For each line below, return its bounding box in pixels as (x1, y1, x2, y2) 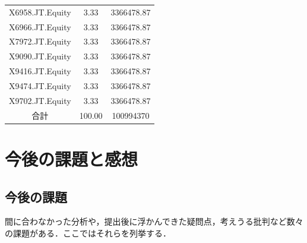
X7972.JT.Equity (9, 35, 71, 48)
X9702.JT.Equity (9, 94, 71, 106)
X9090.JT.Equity (9, 50, 71, 62)
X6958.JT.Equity (9, 5, 71, 18)
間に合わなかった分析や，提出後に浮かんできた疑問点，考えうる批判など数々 (5, 215, 303, 228)
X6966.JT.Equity (9, 20, 71, 33)
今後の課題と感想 (5, 146, 138, 171)
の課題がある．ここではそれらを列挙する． (5, 226, 171, 239)
